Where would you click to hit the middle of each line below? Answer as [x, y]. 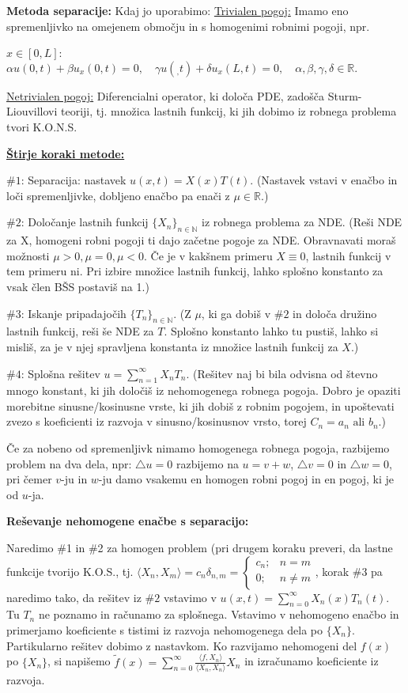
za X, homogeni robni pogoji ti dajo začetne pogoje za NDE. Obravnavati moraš [201, 240]
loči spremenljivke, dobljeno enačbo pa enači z [118, 195]
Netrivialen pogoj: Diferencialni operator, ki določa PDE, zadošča [166, 95]
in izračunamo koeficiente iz [312, 661]
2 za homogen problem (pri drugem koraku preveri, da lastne [245, 548]
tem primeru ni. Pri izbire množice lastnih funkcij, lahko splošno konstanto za [195, 271]
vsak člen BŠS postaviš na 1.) [78, 286]
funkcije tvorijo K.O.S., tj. [70, 571]
